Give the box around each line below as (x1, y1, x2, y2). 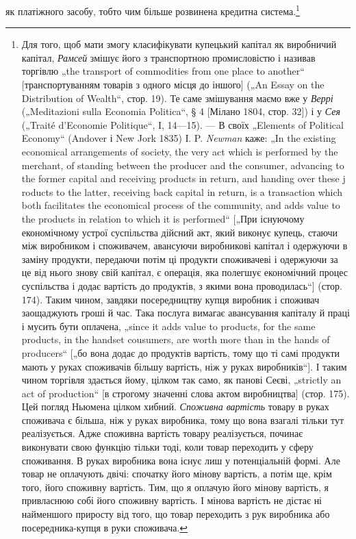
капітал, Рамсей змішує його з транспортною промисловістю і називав (21, 50, 316, 64)
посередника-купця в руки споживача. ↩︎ (21, 520, 188, 534)
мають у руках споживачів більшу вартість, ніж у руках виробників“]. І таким (21, 359, 347, 373)
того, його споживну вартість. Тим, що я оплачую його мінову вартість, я (21, 479, 329, 494)
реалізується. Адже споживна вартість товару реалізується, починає (21, 426, 303, 440)
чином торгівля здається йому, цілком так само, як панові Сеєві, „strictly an (21, 373, 342, 387)
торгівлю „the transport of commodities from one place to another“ (21, 64, 305, 78)
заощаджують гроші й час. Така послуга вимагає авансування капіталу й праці (21, 305, 350, 320)
